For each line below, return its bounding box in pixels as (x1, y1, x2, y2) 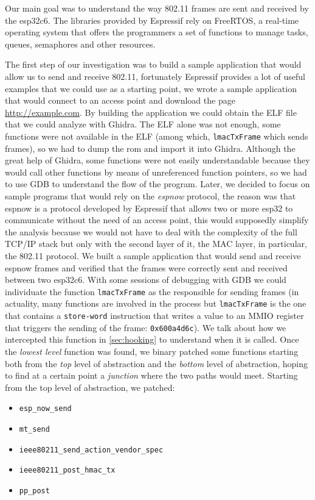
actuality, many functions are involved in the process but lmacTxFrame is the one (5, 297, 306, 310)
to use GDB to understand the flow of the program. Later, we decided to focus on (5, 177, 310, 190)
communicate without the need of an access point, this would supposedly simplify (5, 213, 309, 226)
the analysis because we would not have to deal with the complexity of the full (5, 225, 297, 238)
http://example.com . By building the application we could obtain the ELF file (5, 105, 297, 118)
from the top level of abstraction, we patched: (5, 380, 175, 393)
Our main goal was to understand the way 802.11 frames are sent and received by (5, 2, 309, 14)
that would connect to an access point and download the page (5, 94, 235, 107)
